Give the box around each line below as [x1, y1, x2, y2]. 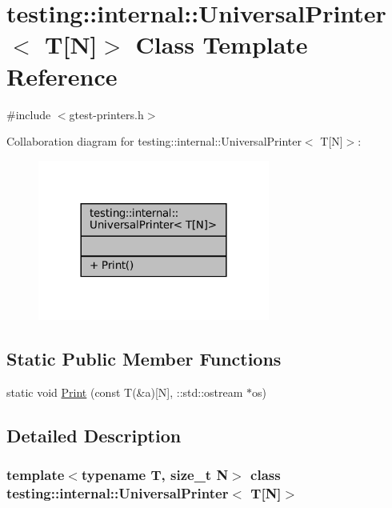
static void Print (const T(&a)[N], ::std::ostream [6, 383, 243, 400]
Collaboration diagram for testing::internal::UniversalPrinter [6, 133, 302, 150]
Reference [6, 59, 118, 92]
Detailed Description [6, 422, 182, 447]
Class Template [135, 28, 308, 61]
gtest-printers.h [69, 106, 144, 122]
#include [6, 106, 51, 122]
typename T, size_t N [81, 464, 229, 484]
